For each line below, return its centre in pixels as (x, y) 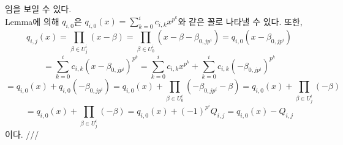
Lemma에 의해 (32, 21)
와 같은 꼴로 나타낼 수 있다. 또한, (240, 21)
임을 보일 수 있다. (38, 9)
